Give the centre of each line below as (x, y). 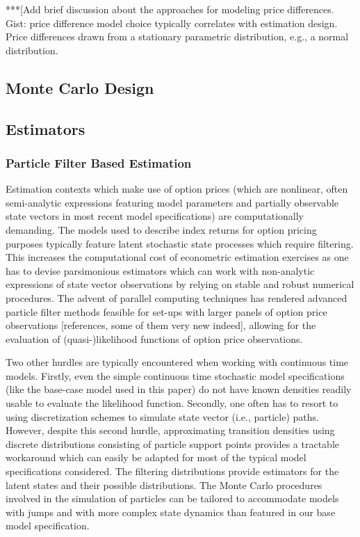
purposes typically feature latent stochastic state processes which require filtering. (180, 243)
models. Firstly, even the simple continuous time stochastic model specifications (175, 375)
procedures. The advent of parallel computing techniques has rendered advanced (177, 297)
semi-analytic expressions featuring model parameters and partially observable (172, 202)
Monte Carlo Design (80, 87)
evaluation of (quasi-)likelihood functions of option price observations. (154, 338)
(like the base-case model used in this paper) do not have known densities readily (179, 389)
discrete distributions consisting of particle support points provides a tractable (173, 443)
